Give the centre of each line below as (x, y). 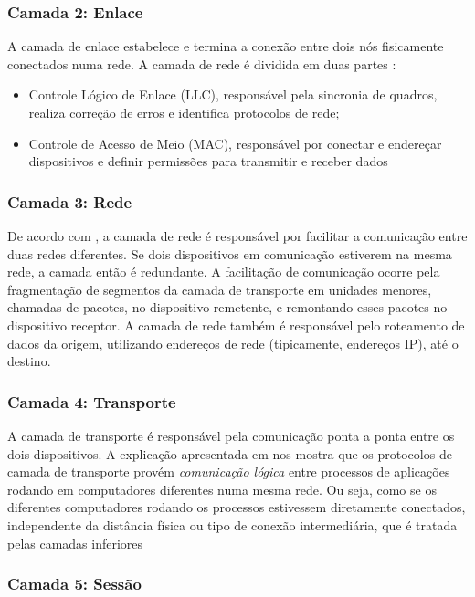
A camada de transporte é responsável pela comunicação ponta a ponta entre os (231, 435)
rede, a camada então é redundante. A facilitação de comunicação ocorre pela (224, 272)
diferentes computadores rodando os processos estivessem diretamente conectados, (237, 507)
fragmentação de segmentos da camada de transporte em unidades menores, (220, 289)
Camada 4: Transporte (92, 401)
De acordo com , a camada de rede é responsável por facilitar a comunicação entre (237, 236)
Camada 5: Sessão (74, 584)
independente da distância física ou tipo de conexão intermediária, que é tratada (232, 524)
